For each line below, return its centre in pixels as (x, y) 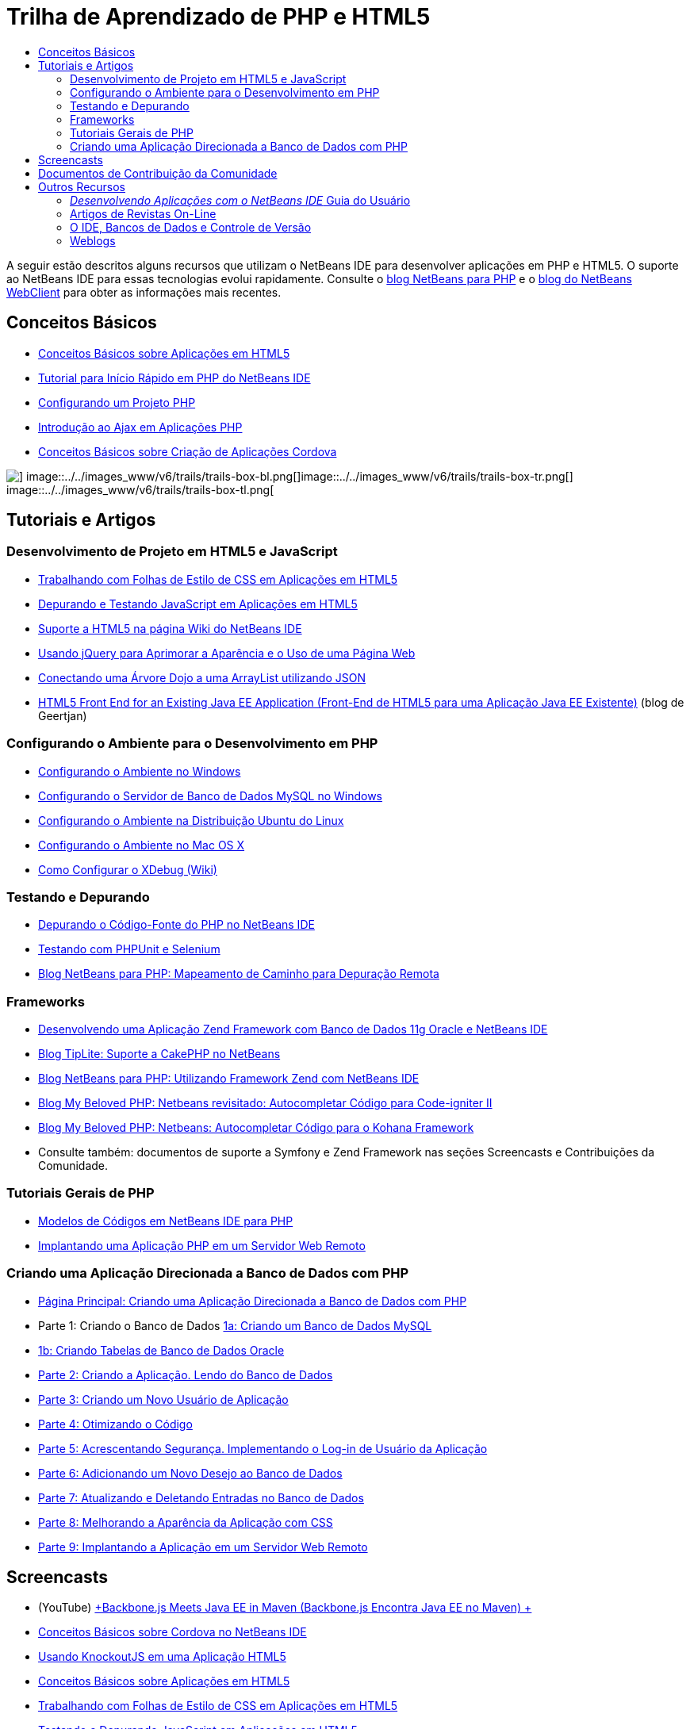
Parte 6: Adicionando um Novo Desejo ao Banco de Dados (190, 1473)
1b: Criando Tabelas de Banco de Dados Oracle (161, 1350)
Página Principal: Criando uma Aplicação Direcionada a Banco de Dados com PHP (253, 1301)
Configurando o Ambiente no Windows (140, 771)
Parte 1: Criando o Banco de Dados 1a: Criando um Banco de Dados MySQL (235, 1325)
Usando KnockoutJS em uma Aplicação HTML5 (162, 1657)
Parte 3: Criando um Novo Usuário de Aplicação (163, 1399)
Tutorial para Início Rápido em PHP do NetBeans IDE (174, 378)
